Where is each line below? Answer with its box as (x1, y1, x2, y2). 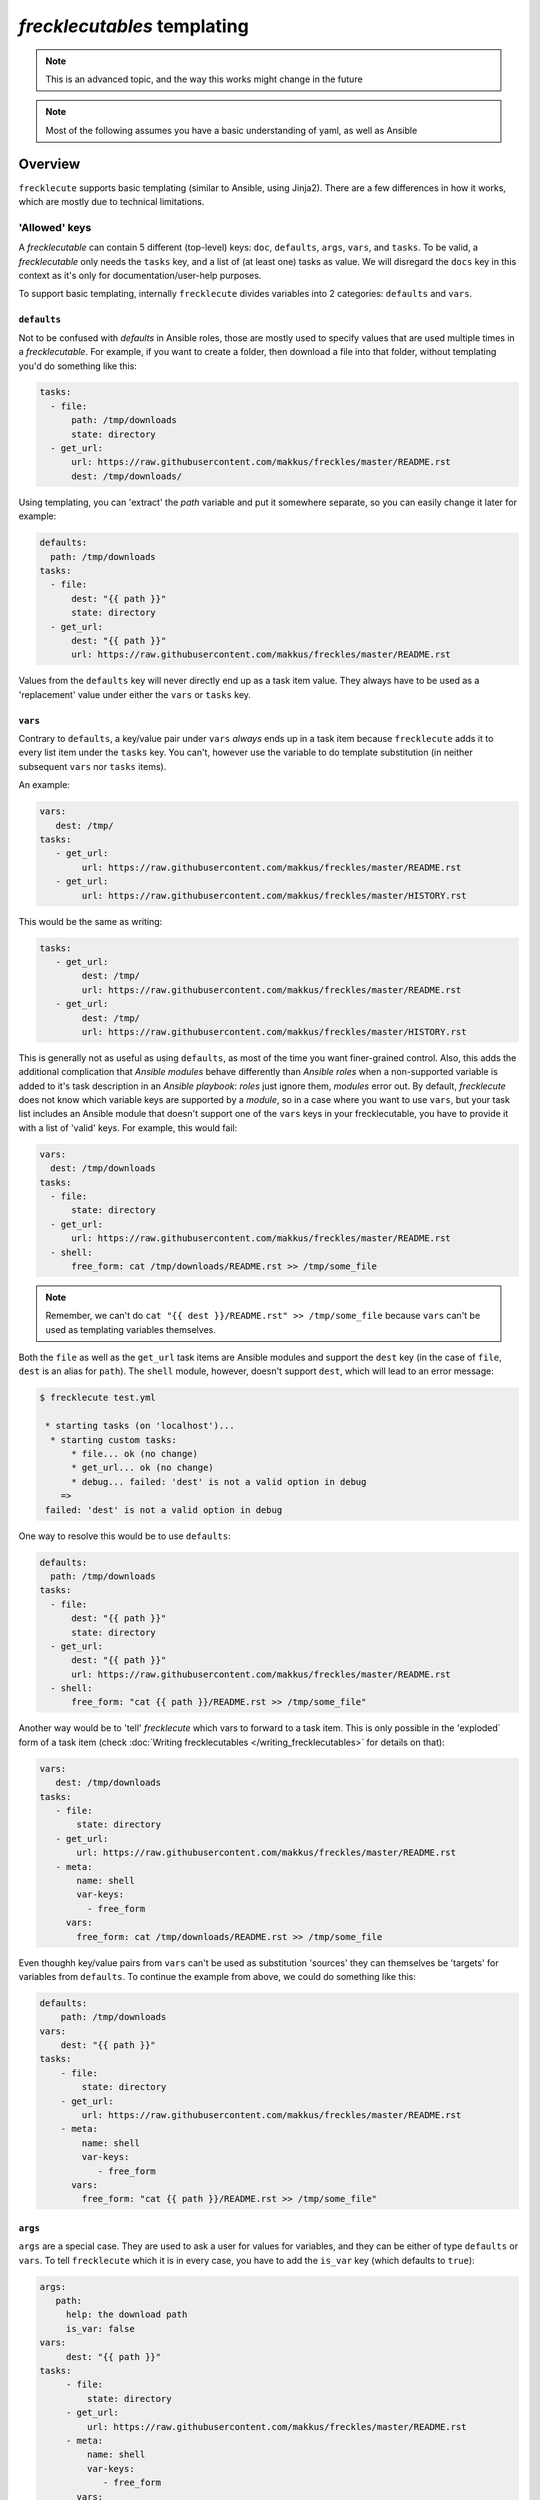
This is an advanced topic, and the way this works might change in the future (45, 73, 364, 85)
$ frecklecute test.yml (39, 1392, 157, 1404)
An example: (18, 779, 70, 791)
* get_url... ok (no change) (71, 1462, 214, 1474)
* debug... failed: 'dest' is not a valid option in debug (71, 1476, 367, 1487)
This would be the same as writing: (18, 915, 163, 927)
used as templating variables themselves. (45, 1323, 217, 1335)
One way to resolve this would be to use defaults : (18, 1530, 231, 1542)
